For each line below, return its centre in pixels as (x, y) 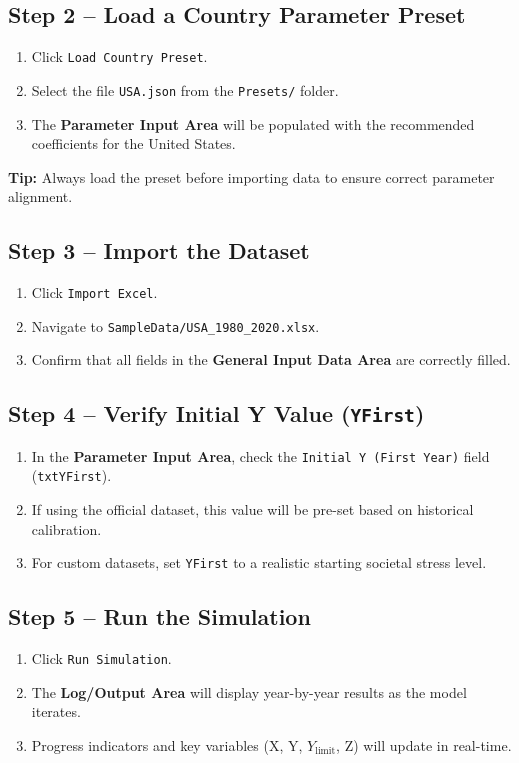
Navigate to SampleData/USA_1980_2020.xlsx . (175, 325)
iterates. (56, 711)
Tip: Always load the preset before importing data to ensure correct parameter (251, 176)
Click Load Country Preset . (119, 56)
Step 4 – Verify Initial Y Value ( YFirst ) (216, 413)
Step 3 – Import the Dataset (159, 250)
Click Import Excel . (94, 292)
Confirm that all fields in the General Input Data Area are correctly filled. (271, 359)
